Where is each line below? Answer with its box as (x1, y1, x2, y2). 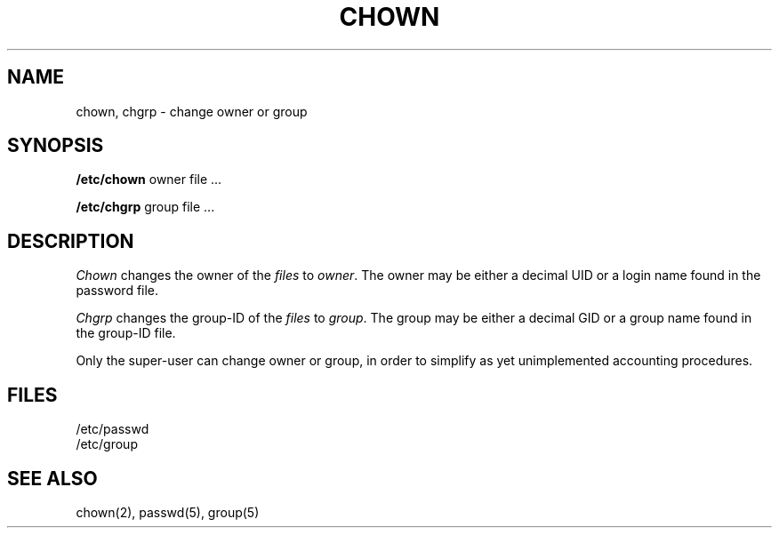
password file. (76, 283, 159, 299)
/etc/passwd (76, 421, 149, 437)
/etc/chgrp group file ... (76, 199, 215, 215)
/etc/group (76, 436, 138, 452)
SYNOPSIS (7, 134, 104, 157)
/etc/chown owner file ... (76, 172, 222, 188)
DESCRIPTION (7, 229, 134, 252)
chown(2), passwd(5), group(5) (76, 504, 260, 520)
